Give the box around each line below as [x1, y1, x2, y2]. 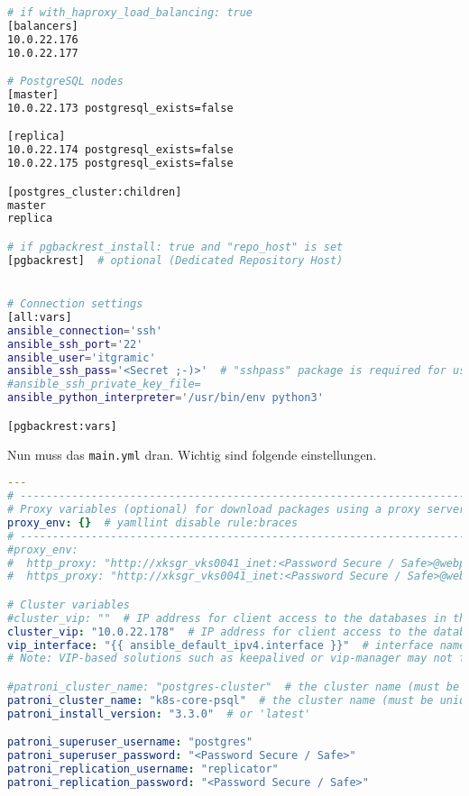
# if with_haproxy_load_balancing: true [7, 6, 253, 19]
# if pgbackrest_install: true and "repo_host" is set [7, 241, 344, 253]
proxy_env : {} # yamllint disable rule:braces [7, 516, 299, 529]
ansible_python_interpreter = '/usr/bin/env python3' [7, 391, 324, 405]
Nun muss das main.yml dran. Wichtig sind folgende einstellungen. [7, 444, 377, 463]
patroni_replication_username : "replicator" [7, 762, 279, 775]
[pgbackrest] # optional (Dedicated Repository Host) [7, 253, 344, 267]
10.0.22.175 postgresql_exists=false [7, 157, 234, 170]
